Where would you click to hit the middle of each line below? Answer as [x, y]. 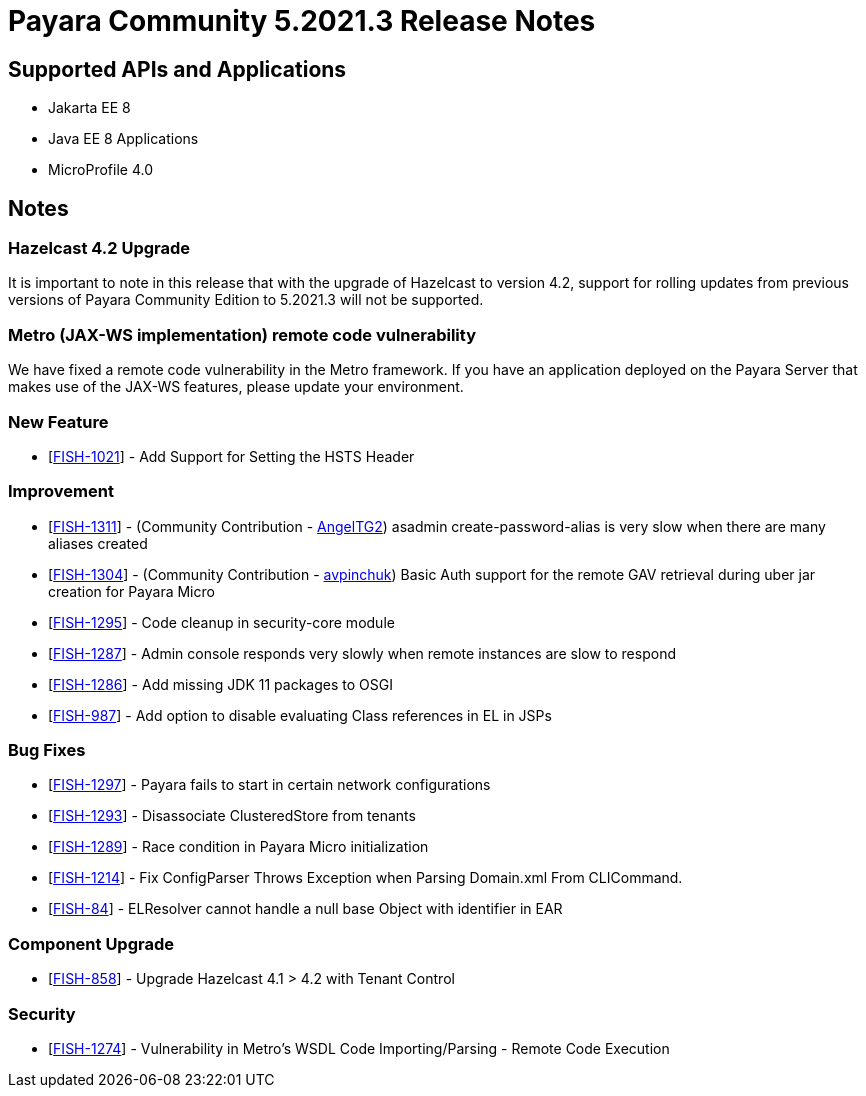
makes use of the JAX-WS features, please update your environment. [236, 387]
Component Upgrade [91, 943]
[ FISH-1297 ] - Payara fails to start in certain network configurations [269, 785]
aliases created [98, 543]
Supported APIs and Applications [177, 69]
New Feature [58, 421]
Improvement [61, 491]
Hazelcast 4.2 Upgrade [99, 248]
